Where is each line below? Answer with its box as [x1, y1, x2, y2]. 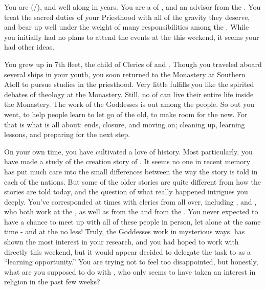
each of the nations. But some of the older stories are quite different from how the [4, 176, 261, 187]
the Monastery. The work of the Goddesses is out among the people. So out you [4, 99, 254, 109]
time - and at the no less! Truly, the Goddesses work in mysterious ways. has [4, 226, 245, 237]
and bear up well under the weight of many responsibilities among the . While [4, 21, 249, 32]
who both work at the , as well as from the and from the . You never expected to [4, 206, 258, 217]
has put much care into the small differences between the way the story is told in [4, 166, 258, 176]
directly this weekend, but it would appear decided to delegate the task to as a [4, 246, 251, 257]
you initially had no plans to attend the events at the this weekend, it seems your [4, 31, 259, 42]
